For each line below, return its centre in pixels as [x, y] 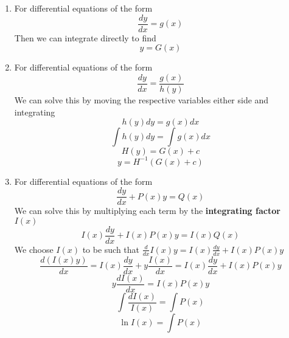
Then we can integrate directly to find [85, 37]
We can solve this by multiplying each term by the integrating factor [147, 211]
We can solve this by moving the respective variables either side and [141, 99]
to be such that [111, 249]
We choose [34, 249]
